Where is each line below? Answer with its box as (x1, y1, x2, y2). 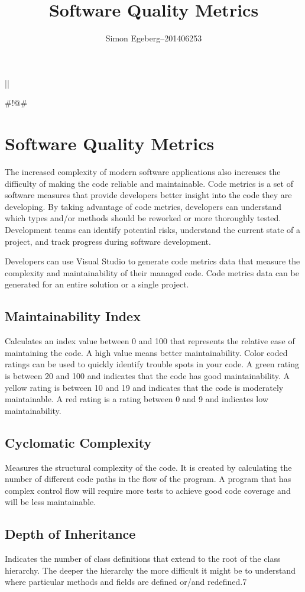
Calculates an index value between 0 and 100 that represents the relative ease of (5, 335, 295, 347)
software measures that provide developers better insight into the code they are (5, 189, 292, 201)
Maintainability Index (5, 307, 141, 325)
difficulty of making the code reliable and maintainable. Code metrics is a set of (5, 177, 293, 189)
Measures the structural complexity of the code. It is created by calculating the (5, 461, 292, 473)
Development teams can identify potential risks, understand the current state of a (5, 224, 301, 235)
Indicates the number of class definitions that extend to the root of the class (5, 552, 281, 565)
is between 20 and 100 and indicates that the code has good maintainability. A (5, 369, 290, 381)
